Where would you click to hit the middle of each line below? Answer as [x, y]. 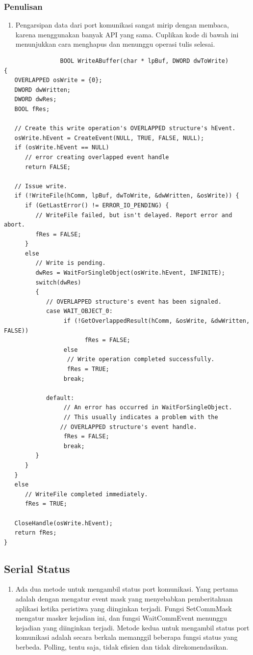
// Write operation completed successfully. [141, 359]
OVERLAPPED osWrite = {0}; [58, 80]
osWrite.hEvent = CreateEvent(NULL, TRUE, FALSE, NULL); [109, 138]
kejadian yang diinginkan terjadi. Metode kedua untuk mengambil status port [132, 627]
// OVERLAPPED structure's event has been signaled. [134, 301]
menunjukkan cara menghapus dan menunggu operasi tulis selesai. [115, 44]
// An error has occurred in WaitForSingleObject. [148, 408]
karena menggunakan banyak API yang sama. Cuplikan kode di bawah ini [127, 34]
